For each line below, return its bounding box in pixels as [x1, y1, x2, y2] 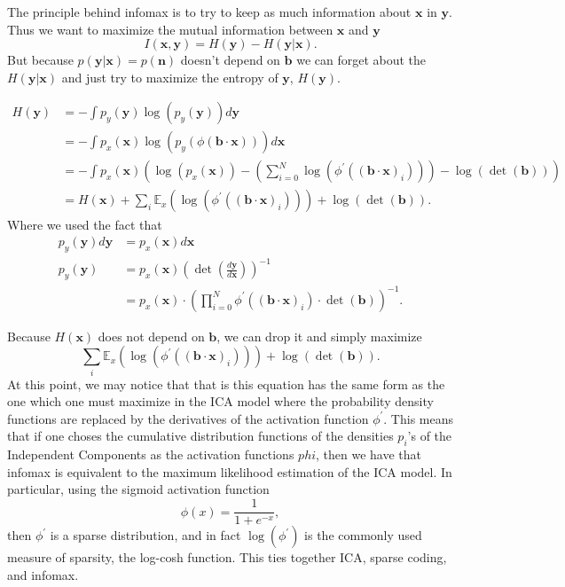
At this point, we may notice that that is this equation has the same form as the [7, 374, 445, 393]
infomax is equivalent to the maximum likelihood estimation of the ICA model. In [7, 462, 452, 481]
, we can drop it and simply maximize [216, 326, 422, 345]
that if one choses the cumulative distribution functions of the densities [7, 427, 394, 445]
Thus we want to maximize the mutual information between [7, 20, 334, 38]
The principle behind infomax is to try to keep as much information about [7, 3, 412, 20]
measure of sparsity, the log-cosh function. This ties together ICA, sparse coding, [7, 548, 447, 567]
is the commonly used [304, 526, 422, 544]
